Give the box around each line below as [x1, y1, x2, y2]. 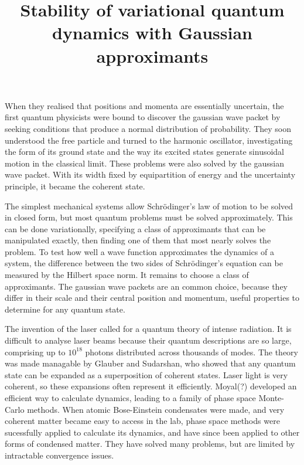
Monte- [258, 392, 284, 403]
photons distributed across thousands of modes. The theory [85, 345, 298, 358]
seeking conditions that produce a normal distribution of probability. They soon [5, 122, 291, 134]
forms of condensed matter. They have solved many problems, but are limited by [5, 437, 295, 450]
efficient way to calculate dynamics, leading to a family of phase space [5, 392, 256, 403]
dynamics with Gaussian [52, 21, 253, 45]
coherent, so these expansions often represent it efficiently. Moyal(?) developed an [5, 380, 297, 392]
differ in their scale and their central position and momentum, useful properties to [5, 291, 300, 304]
